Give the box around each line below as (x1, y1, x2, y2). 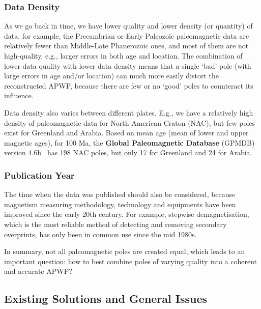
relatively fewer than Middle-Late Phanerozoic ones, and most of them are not (4, 40, 249, 51)
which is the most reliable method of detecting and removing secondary (4, 218, 227, 229)
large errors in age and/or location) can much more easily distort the (4, 70, 219, 81)
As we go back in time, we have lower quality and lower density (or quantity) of (4, 20, 253, 31)
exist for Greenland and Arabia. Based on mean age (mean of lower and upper (4, 127, 249, 138)
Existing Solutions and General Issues (4, 291, 208, 306)
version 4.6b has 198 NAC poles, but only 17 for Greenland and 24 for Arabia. (4, 147, 252, 158)
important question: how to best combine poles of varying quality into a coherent (4, 256, 257, 266)
